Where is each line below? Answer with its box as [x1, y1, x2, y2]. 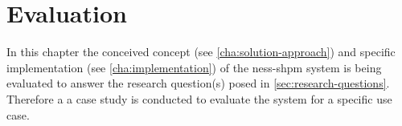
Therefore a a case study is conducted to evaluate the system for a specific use [6, 90, 392, 107]
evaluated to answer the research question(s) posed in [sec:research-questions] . [6, 75, 390, 91]
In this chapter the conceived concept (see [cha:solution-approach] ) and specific [6, 43, 396, 60]
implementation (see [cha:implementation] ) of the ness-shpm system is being [6, 59, 382, 75]
